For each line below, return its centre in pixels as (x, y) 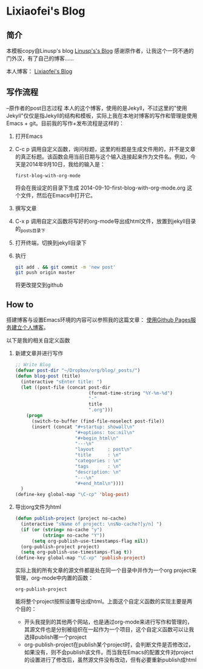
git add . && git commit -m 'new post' (65, 267)
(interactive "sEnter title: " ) (62, 382)
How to (20, 304)
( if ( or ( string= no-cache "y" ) (62, 529)
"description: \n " (98, 472)
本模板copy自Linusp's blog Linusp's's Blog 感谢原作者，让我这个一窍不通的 (100, 51)
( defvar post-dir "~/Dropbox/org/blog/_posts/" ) (78, 371)
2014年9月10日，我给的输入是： (66, 164)
